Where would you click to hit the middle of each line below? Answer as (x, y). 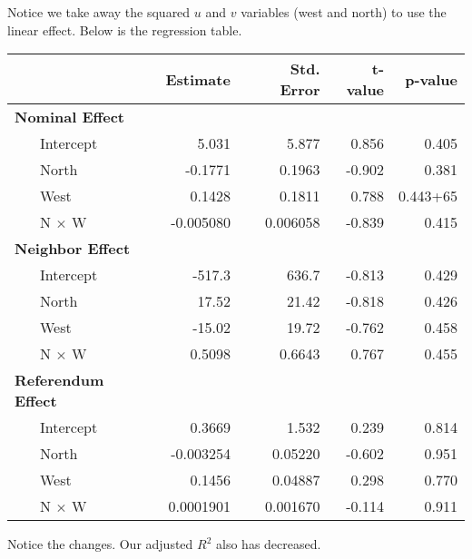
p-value (431, 79)
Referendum (59, 380)
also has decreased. (269, 544)
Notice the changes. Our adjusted (100, 544)
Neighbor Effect (73, 249)
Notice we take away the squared (99, 12)
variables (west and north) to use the (344, 12)
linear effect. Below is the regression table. (125, 29)
